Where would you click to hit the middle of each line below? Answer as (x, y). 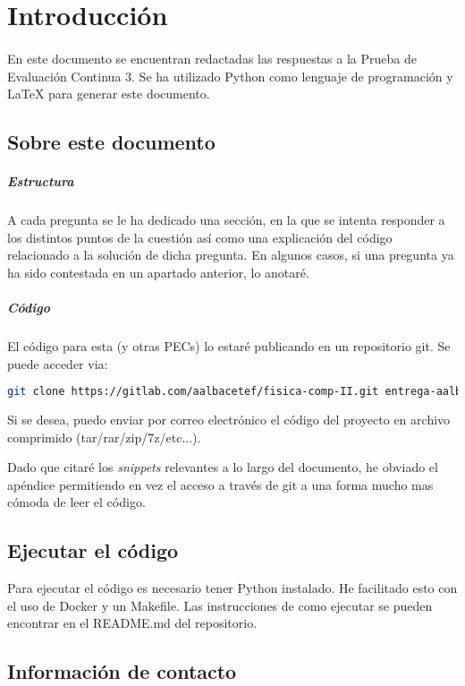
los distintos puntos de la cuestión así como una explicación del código (200, 237)
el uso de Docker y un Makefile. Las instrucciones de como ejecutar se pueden (220, 605)
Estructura (41, 181)
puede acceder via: (58, 363)
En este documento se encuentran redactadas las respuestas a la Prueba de (212, 58)
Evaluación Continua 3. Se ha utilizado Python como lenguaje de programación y (230, 76)
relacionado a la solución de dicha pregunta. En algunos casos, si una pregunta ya (231, 255)
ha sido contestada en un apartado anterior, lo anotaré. (158, 272)
